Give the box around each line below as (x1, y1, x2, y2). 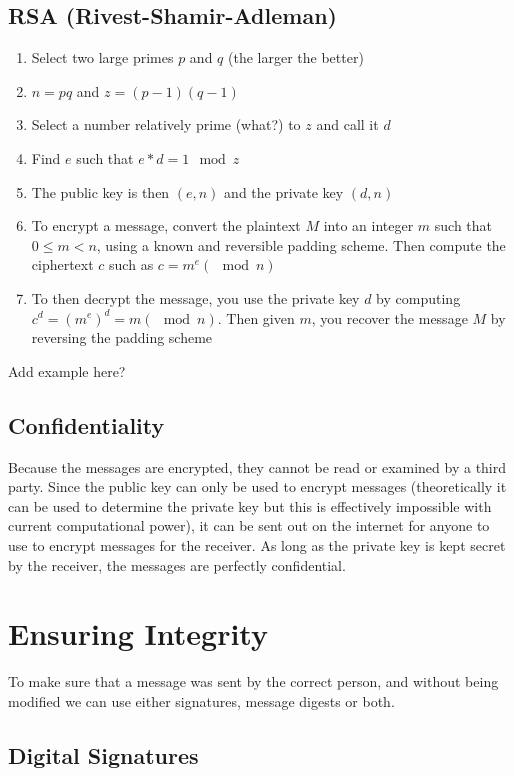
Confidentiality (8, 409, 165, 440)
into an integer (323, 215, 414, 236)
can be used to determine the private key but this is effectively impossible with (8, 495, 492, 516)
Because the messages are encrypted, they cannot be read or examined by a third (8, 456, 507, 477)
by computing (376, 287, 461, 308)
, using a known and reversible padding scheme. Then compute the (96, 234, 506, 255)
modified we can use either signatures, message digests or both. (8, 690, 395, 711)
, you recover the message (311, 307, 468, 328)
